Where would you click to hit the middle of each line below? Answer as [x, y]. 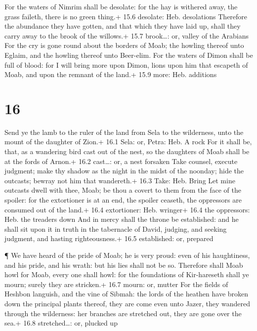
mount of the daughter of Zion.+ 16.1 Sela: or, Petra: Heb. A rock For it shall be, [128, 142]
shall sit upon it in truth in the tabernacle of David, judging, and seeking [116, 228]
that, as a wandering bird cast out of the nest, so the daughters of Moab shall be [127, 151]
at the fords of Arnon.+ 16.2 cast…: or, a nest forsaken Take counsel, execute [121, 161]
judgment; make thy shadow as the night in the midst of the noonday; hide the [124, 171]
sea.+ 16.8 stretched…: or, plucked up [61, 323]
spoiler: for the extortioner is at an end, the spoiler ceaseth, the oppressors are [123, 200]
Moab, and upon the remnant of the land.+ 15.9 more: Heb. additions [111, 74]
